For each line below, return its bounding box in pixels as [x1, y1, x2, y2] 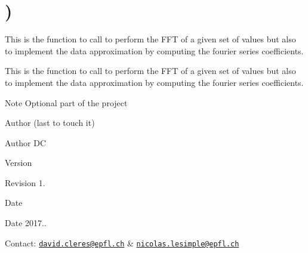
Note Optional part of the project [5, 96, 128, 109]
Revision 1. [5, 176, 45, 189]
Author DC [5, 136, 47, 149]
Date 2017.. [5, 217, 47, 229]
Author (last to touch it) [5, 116, 95, 129]
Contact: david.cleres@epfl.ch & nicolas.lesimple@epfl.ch [5, 236, 239, 249]
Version [5, 156, 32, 169]
